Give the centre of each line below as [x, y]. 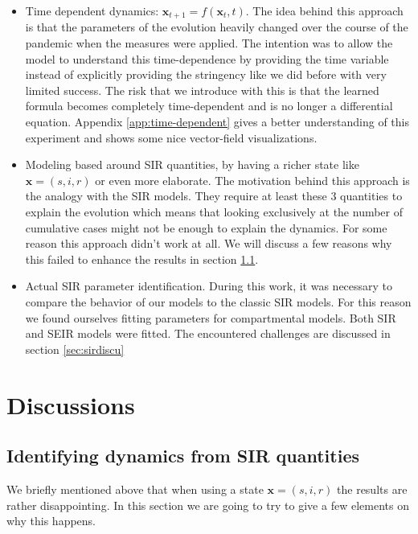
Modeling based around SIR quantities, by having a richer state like [192, 164]
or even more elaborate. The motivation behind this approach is [252, 180]
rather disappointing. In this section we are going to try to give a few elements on [208, 505]
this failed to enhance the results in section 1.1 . [142, 259]
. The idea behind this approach [324, 10]
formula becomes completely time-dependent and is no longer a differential [209, 106]
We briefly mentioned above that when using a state [135, 489]
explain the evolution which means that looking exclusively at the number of [214, 211]
